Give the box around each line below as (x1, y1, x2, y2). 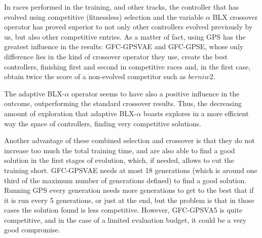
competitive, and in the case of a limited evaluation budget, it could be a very (4, 214, 247, 225)
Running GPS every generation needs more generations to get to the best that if (4, 185, 254, 195)
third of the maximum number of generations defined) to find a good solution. (4, 175, 247, 185)
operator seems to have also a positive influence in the (71, 88, 240, 98)
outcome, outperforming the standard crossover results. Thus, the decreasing (4, 98, 242, 109)
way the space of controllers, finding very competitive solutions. (4, 118, 201, 128)
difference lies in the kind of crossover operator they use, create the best (4, 51, 228, 61)
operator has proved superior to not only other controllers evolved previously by (4, 21, 253, 32)
